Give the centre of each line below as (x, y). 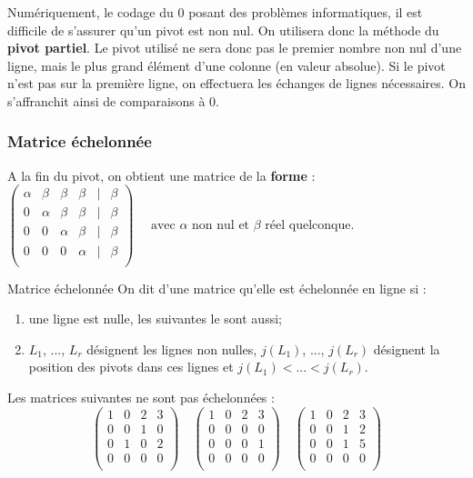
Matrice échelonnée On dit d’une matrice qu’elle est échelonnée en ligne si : (217, 288)
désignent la (407, 349)
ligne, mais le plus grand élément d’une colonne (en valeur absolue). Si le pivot (226, 65)
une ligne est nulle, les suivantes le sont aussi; (155, 319)
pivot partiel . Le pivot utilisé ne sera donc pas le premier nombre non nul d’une (235, 48)
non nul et (221, 225)
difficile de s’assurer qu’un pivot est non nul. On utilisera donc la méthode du (223, 30)
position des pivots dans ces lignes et (131, 367)
